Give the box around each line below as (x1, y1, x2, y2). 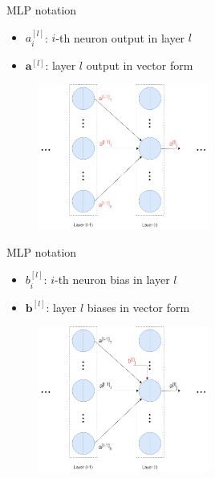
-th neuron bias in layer (54, 271, 170, 288)
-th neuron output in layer (55, 29, 185, 46)
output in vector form (86, 56, 193, 73)
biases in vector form (87, 298, 190, 315)
